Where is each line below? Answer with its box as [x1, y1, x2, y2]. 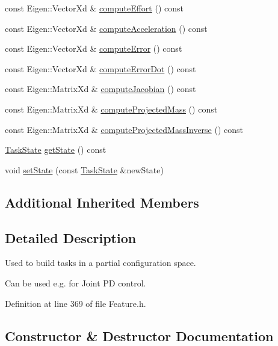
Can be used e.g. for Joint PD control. [5, 276, 146, 289]
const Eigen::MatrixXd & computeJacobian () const [5, 82, 196, 95]
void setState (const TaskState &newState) [5, 163, 164, 176]
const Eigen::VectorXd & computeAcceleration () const [5, 22, 208, 34]
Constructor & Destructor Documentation [5, 326, 274, 345]
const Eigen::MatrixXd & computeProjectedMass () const [5, 102, 218, 115]
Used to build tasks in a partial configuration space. [5, 256, 196, 269]
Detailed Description [5, 228, 137, 247]
